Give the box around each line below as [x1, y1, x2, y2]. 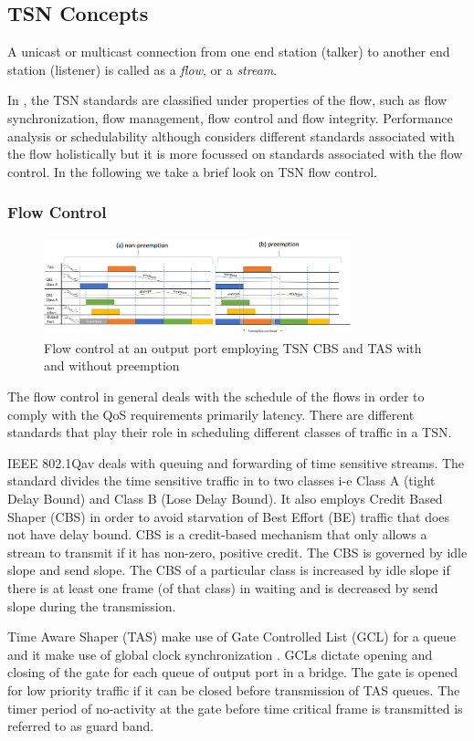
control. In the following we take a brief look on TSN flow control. [7, 162, 377, 181]
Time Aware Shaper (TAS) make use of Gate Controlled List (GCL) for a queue [7, 627, 456, 646]
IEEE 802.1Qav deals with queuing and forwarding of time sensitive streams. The [7, 453, 465, 472]
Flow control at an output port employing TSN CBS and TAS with [44, 338, 422, 357]
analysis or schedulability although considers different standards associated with [7, 126, 455, 145]
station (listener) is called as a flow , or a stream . [7, 59, 278, 78]
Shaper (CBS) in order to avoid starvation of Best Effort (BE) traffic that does [7, 506, 450, 526]
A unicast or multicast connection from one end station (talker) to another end [7, 42, 450, 61]
